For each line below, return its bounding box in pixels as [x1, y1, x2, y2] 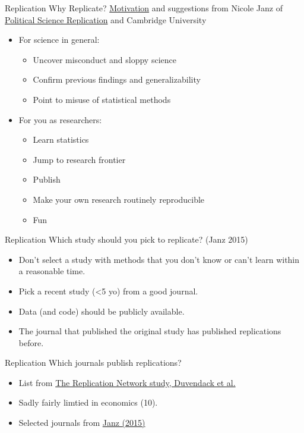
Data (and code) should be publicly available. [18, 305, 185, 317]
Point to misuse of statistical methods [33, 93, 171, 105]
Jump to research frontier [33, 153, 126, 165]
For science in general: [18, 33, 100, 46]
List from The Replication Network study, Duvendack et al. [18, 376, 236, 388]
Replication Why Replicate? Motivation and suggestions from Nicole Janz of [5, 2, 283, 14]
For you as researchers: [18, 113, 102, 125]
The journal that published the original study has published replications [18, 325, 281, 337]
